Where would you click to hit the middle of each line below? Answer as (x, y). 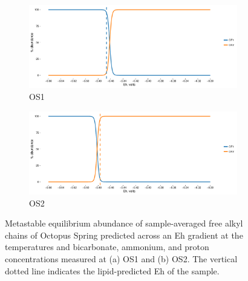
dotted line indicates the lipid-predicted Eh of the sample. (112, 270)
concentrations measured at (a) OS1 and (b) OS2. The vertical (121, 258)
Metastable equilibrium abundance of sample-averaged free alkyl (124, 223)
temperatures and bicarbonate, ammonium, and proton (107, 247)
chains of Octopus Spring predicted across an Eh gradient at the (124, 235)
